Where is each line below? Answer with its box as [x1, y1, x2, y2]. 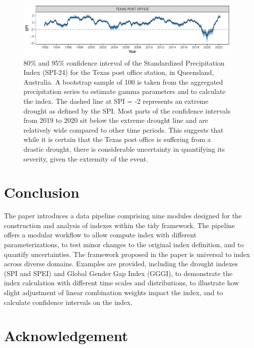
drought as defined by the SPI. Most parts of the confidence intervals [23, 105, 231, 116]
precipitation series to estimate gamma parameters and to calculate [23, 86, 226, 96]
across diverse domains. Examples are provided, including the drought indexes [4, 258, 238, 269]
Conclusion [4, 182, 80, 202]
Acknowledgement [4, 325, 128, 346]
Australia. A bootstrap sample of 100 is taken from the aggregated [23, 76, 223, 87]
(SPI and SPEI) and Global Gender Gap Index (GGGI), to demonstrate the [4, 268, 232, 278]
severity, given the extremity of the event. [23, 153, 148, 163]
